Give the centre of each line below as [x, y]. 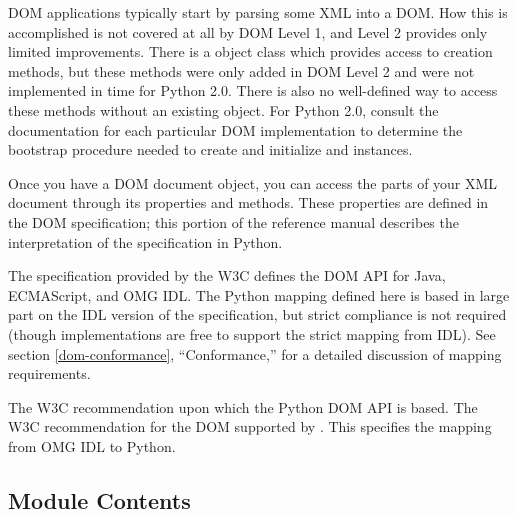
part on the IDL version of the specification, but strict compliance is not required [257, 314]
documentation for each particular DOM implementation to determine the [235, 129]
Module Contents [99, 499]
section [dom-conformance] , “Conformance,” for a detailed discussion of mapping [255, 353]
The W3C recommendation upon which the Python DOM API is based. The [243, 406]
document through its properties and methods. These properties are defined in [248, 202]
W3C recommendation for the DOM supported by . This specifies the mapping [250, 426]
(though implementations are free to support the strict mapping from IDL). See [252, 333]
